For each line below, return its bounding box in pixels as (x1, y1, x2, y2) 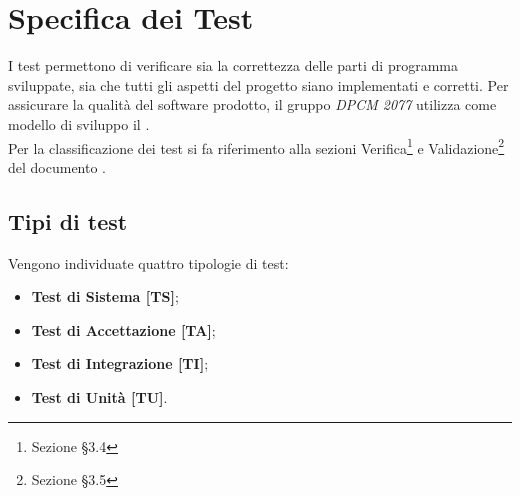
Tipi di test (8, 205, 128, 236)
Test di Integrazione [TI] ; (31, 353, 209, 374)
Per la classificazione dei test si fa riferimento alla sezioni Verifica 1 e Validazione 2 (8, 134, 505, 158)
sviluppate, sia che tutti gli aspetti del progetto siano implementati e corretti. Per (8, 74, 509, 95)
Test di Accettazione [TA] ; (31, 319, 216, 340)
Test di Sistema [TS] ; (31, 286, 179, 307)
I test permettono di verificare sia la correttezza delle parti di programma (8, 55, 458, 76)
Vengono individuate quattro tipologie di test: (8, 252, 289, 273)
